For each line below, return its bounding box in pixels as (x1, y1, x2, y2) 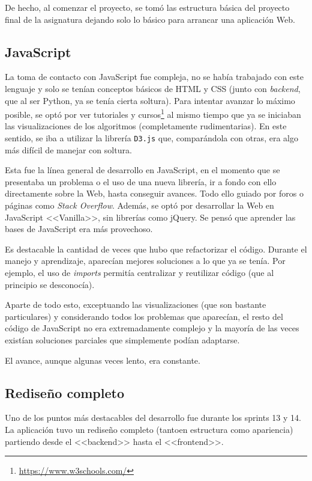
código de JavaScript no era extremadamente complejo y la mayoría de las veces (5, 322, 299, 334)
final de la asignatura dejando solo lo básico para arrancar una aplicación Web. (5, 13, 295, 25)
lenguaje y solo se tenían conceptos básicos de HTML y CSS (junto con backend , (5, 82, 301, 94)
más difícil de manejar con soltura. (5, 143, 132, 156)
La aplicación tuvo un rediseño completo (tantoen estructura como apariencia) (5, 423, 293, 435)
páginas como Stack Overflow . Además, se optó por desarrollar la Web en (5, 199, 274, 212)
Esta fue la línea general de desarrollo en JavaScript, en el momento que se (5, 164, 280, 176)
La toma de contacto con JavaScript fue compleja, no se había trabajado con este (5, 70, 304, 83)
